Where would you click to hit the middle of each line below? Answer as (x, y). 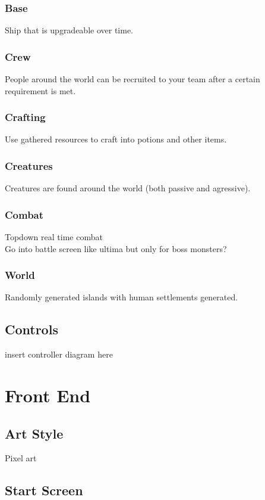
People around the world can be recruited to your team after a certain (132, 79)
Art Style (34, 433)
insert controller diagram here (59, 354)
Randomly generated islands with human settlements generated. (122, 297)
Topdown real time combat (54, 237)
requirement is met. (40, 90)
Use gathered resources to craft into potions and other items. (116, 139)
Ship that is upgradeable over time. (69, 30)
